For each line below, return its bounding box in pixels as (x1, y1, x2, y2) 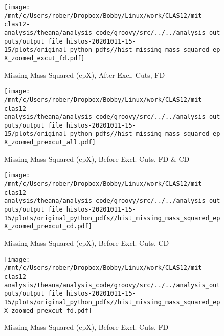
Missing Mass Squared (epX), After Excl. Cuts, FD (4, 69, 165, 80)
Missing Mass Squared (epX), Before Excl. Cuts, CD (4, 237, 169, 248)
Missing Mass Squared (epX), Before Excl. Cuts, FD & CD (4, 153, 190, 164)
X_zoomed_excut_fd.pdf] (4, 54, 85, 62)
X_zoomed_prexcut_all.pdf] (4, 139, 96, 146)
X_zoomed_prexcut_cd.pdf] (4, 223, 92, 230)
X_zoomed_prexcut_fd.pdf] (4, 307, 92, 314)
